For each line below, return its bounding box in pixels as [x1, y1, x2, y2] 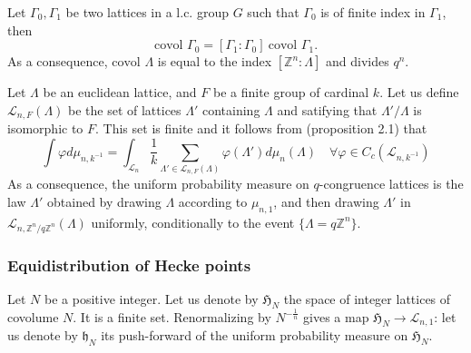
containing [201, 100, 260, 119]
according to [178, 192, 248, 211]
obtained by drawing [47, 192, 162, 211]
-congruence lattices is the [319, 174, 464, 193]
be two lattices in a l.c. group [65, 2, 229, 21]
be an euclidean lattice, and [43, 83, 197, 102]
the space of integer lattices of [283, 289, 451, 308]
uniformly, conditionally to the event [91, 212, 295, 231]
